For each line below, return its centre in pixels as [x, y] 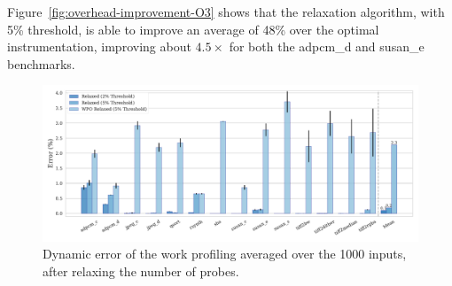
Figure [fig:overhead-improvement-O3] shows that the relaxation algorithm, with [226, 12]
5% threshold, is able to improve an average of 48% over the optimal [193, 29]
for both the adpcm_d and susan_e [327, 46]
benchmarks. [41, 63]
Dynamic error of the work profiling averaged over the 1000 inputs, [225, 254]
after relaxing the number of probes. [141, 271]
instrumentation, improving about [99, 46]
